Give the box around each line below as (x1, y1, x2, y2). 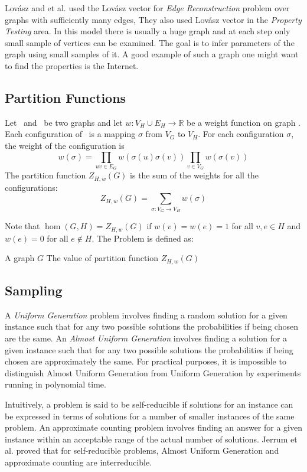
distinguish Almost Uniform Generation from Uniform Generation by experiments (5, 366, 301, 379)
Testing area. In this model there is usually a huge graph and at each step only (5, 25, 290, 37)
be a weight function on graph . (187, 116, 301, 128)
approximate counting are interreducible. (5, 455, 152, 468)
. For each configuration (198, 128, 284, 140)
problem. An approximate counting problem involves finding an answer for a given (5, 421, 302, 434)
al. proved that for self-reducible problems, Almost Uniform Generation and (5, 444, 279, 457)
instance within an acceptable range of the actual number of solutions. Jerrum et (5, 432, 298, 445)
